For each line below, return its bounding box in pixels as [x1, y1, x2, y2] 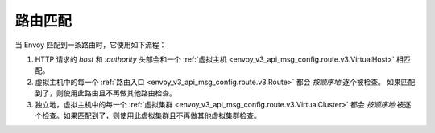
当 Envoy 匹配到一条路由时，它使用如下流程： [14, 40, 167, 50]
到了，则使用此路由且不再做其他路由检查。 [35, 88, 176, 98]
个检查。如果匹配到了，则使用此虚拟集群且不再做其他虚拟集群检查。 [35, 111, 261, 120]
